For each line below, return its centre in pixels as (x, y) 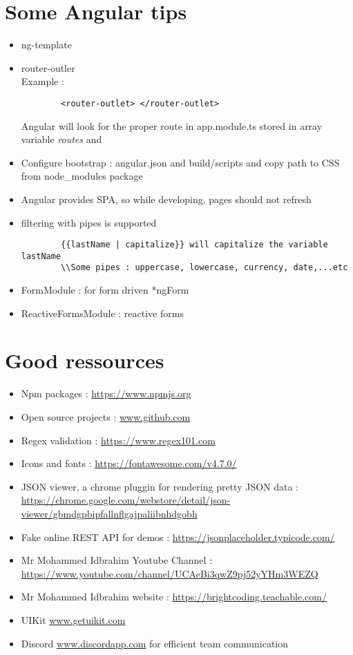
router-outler (48, 67)
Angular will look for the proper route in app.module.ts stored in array (172, 125)
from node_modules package (82, 176)
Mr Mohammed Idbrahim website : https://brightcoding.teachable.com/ (174, 597)
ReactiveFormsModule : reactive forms (102, 313)
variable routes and (61, 139)
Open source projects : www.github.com (106, 417)
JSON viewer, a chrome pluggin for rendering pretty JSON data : (160, 486)
